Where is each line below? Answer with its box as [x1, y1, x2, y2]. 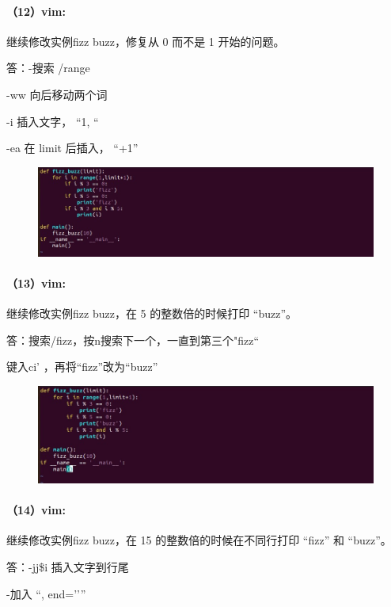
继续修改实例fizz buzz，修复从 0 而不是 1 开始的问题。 [6, 32, 285, 49]
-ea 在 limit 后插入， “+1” [6, 139, 139, 156]
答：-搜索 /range [6, 59, 90, 76]
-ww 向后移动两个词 [6, 86, 108, 102]
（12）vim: [6, 2, 66, 19]
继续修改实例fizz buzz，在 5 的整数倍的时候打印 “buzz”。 [6, 304, 298, 321]
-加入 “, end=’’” [6, 585, 86, 601]
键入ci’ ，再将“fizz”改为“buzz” [6, 358, 158, 375]
